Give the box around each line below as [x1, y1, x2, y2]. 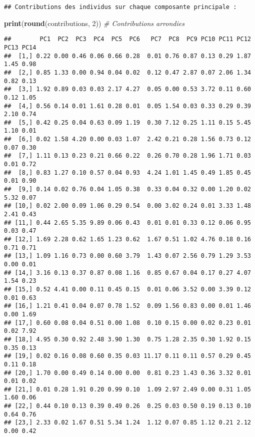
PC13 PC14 [4, 44, 36, 51]
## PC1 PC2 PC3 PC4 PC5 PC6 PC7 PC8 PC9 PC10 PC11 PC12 [4, 36, 251, 43]
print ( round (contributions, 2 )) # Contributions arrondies [4, 18, 184, 28]
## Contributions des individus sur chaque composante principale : [4, 4, 237, 11]
